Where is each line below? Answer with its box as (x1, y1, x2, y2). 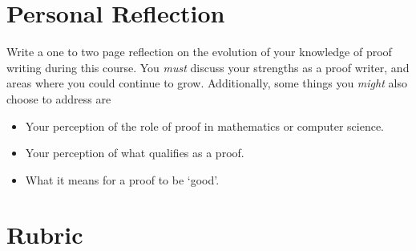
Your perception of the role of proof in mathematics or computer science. (25, 117, 385, 134)
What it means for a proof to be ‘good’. (25, 171, 220, 188)
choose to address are (6, 90, 111, 107)
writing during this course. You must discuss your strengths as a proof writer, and (6, 59, 410, 75)
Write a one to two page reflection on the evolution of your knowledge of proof (6, 43, 392, 60)
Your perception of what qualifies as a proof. (25, 144, 244, 161)
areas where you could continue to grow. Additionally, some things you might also (6, 75, 407, 91)
